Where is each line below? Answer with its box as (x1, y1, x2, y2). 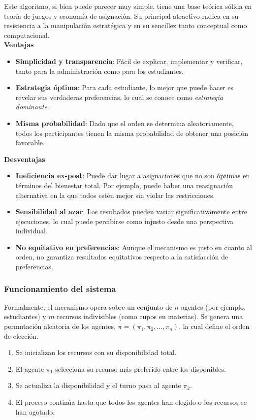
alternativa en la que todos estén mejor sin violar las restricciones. (15, 190, 215, 200)
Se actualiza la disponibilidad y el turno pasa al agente (15, 380, 181, 390)
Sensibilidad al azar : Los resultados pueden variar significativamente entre (15, 206, 247, 217)
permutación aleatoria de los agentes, (4, 321, 116, 331)
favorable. (15, 137, 45, 148)
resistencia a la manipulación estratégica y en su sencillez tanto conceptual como (4, 20, 247, 31)
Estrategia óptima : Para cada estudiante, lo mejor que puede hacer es (15, 82, 233, 93)
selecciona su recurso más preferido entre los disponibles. (55, 363, 226, 374)
